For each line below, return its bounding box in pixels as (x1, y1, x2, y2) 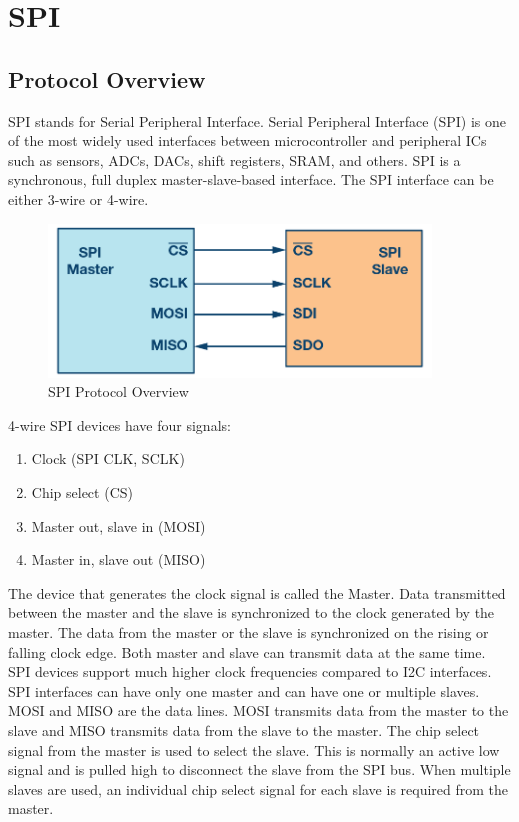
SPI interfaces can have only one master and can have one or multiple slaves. (8, 680, 480, 701)
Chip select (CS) (31, 482, 133, 502)
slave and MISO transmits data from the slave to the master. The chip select (8, 719, 480, 740)
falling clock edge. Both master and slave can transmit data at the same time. (8, 641, 486, 662)
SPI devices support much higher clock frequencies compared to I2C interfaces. (8, 661, 492, 682)
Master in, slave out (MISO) (31, 549, 206, 570)
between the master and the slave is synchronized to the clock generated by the (8, 602, 495, 623)
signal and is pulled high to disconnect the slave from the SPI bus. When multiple (8, 759, 511, 780)
